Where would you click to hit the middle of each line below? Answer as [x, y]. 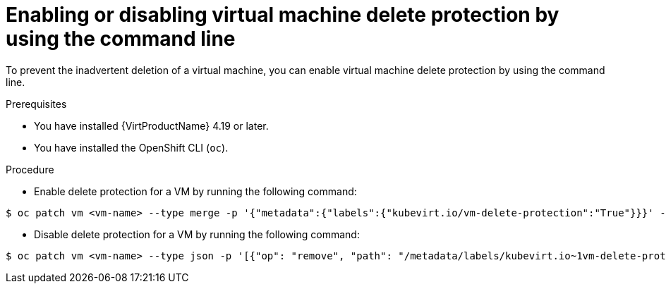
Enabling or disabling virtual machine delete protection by [283, 15]
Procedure [30, 169]
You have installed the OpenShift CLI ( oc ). [131, 147]
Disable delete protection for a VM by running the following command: [197, 234]
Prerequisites [36, 104]
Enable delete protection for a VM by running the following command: [195, 191]
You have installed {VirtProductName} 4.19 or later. [151, 125]
